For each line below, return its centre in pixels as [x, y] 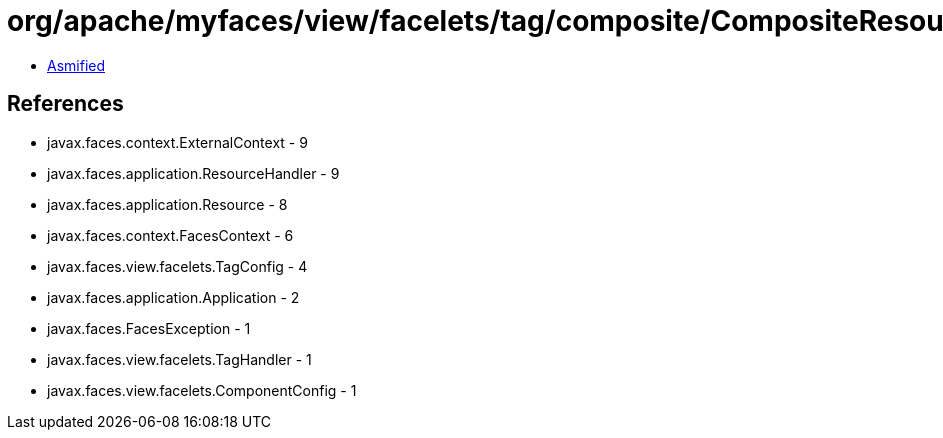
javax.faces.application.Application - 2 [173, 297]
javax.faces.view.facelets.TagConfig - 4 [177, 266]
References [65, 104]
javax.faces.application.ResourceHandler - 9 [193, 173]
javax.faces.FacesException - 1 [149, 328]
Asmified [76, 65]
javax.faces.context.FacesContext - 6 [170, 235]
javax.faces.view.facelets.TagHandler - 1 [179, 359]
